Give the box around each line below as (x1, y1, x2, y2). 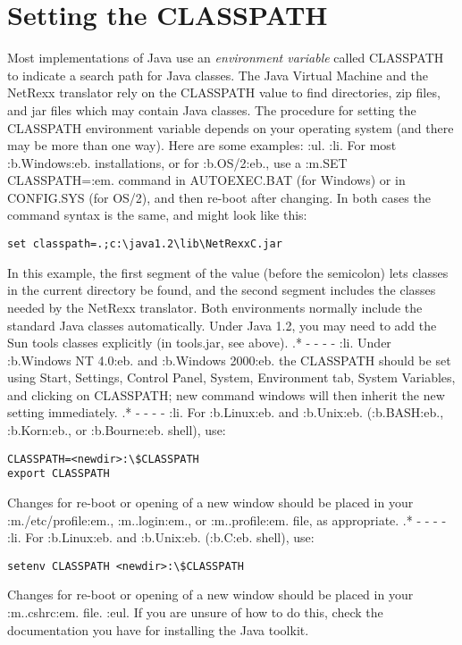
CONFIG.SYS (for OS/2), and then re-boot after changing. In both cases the (7, 188, 431, 206)
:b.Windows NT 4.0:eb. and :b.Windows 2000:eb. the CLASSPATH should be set (7, 350, 451, 369)
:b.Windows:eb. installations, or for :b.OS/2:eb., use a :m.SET (7, 153, 348, 172)
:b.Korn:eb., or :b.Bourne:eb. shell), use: (7, 421, 226, 440)
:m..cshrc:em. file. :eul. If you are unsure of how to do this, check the (7, 603, 383, 621)
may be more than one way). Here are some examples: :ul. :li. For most (7, 136, 397, 155)
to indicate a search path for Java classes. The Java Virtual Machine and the (7, 65, 428, 84)
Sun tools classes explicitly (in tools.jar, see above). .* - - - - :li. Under (7, 333, 391, 352)
